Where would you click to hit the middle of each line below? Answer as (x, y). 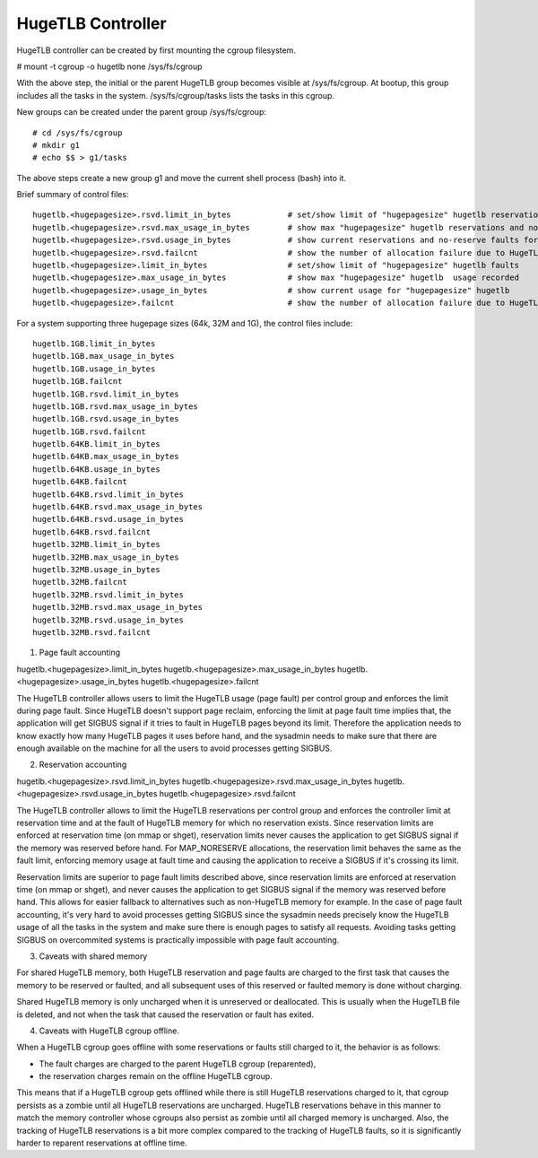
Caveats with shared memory (93, 956)
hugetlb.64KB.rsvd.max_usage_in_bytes (118, 507)
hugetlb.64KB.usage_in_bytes (96, 469)
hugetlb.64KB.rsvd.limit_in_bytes (108, 494)
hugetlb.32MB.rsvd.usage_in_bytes (108, 620)
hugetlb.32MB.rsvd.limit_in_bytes (108, 595)
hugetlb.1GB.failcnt (78, 382)
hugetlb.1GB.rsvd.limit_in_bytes (106, 394)
